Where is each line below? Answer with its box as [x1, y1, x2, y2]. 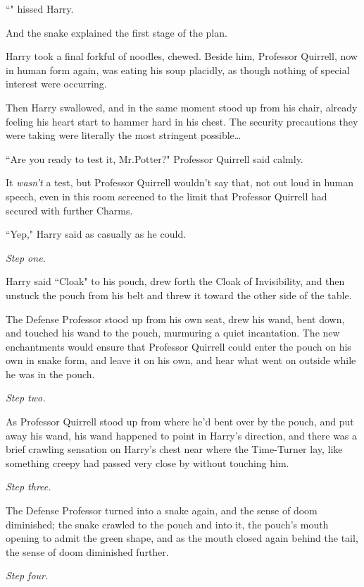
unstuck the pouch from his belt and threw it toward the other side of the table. [6, 287, 352, 302]
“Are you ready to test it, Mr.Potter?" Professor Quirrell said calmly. [6, 151, 303, 166]
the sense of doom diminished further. [6, 544, 169, 559]
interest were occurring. [6, 76, 107, 91]
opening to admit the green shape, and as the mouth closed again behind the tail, [6, 531, 358, 545]
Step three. [6, 479, 51, 494]
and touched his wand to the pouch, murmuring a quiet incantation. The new [6, 325, 340, 340]
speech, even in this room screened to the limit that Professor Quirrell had [6, 188, 327, 203]
